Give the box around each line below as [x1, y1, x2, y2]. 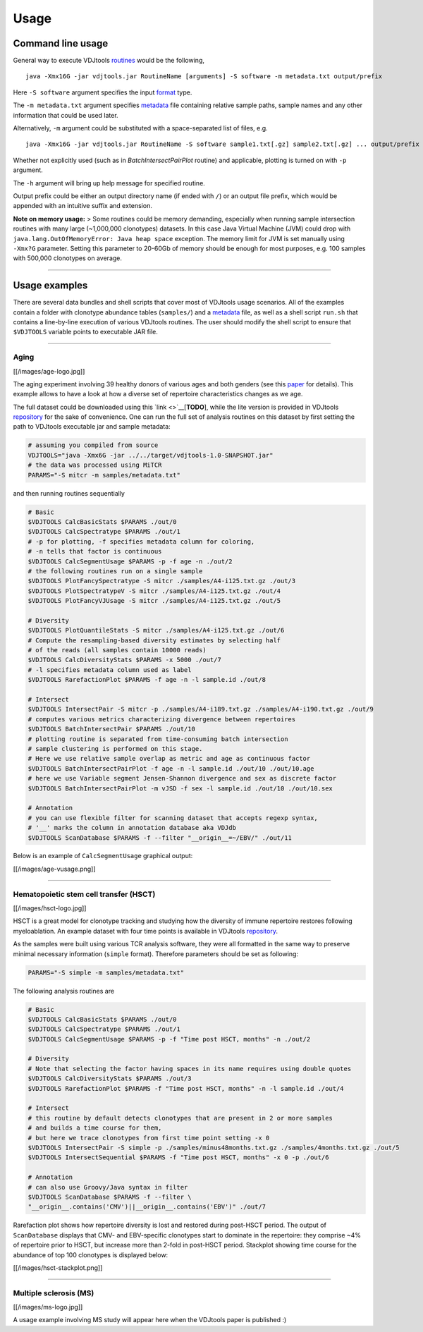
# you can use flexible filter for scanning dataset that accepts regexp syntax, [27, 814, 319, 821]
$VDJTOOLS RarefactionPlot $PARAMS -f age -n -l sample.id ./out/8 [27, 676, 266, 684]
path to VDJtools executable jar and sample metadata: [13, 422, 171, 431]
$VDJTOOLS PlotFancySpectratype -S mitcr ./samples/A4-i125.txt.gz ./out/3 [27, 577, 296, 585]
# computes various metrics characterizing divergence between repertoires [27, 715, 296, 723]
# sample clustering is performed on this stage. [27, 745, 203, 752]
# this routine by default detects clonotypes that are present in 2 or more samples [27, 1114, 333, 1122]
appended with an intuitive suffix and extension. [13, 202, 153, 210]
